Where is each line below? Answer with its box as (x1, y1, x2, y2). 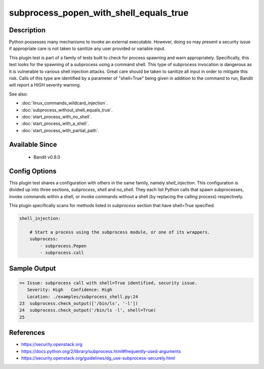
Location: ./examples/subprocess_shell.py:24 (27, 294, 138, 300)
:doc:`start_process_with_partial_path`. (21, 127, 100, 133)
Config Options (9, 167, 57, 175)
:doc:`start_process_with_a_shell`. (21, 120, 89, 127)
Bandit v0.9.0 (33, 154, 61, 160)
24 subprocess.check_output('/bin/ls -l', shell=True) (19, 307, 156, 313)
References (9, 328, 45, 337)
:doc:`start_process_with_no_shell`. (21, 114, 92, 119)
